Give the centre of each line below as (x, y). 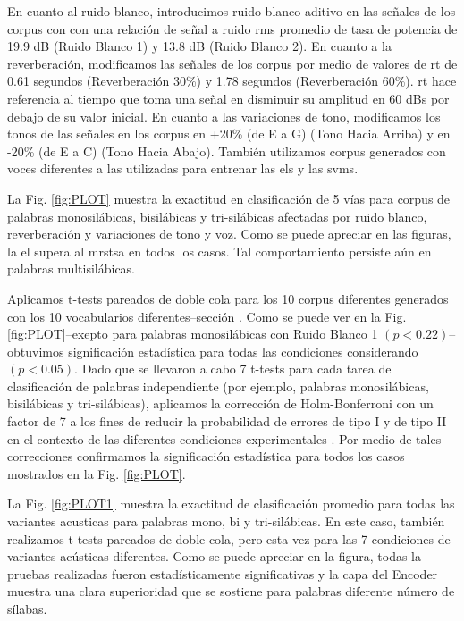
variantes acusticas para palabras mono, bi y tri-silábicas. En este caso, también (226, 521)
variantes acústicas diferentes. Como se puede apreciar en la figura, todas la (215, 556)
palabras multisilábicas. (72, 269)
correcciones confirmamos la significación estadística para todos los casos (206, 456)
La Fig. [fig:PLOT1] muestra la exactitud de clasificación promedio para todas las (231, 504)
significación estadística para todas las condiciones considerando (243, 351)
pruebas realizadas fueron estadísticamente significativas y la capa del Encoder (223, 573)
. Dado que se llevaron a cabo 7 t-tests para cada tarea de (233, 369)
